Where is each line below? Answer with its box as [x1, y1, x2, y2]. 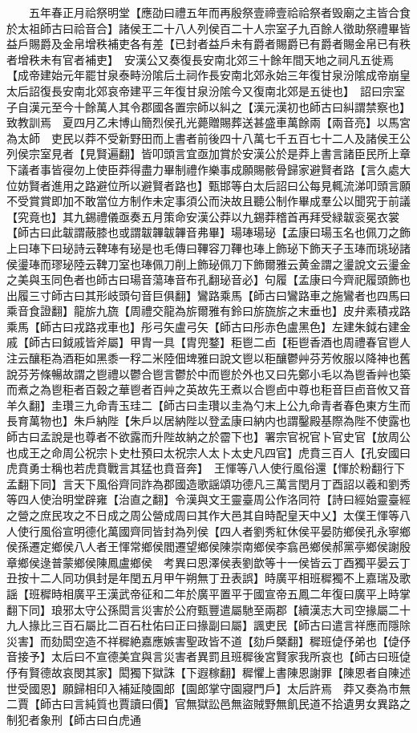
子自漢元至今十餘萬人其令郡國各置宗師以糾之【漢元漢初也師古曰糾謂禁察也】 [6, 98, 411, 115]
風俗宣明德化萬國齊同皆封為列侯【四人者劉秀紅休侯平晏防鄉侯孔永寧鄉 [39, 522, 411, 539]
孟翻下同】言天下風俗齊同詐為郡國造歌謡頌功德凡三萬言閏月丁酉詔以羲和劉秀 [6, 475, 411, 492]
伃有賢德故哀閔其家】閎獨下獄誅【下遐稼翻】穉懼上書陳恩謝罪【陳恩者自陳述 [6, 663, 411, 680]
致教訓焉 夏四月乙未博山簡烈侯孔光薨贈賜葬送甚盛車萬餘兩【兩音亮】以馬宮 [6, 114, 411, 131]
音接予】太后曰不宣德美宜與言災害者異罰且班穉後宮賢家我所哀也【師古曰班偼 [6, 648, 411, 665]
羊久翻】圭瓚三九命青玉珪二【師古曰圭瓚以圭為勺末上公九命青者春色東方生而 [6, 396, 411, 413]
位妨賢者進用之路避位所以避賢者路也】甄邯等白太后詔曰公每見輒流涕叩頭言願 [6, 176, 411, 193]
